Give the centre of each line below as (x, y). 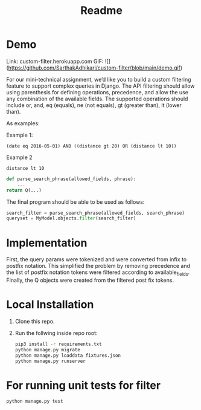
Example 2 (19, 157)
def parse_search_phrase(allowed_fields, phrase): (71, 179)
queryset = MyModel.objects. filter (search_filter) (71, 218)
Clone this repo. (35, 321)
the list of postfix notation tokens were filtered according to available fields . (98, 273)
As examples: (23, 123)
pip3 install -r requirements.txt (58, 344)
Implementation (47, 243)
